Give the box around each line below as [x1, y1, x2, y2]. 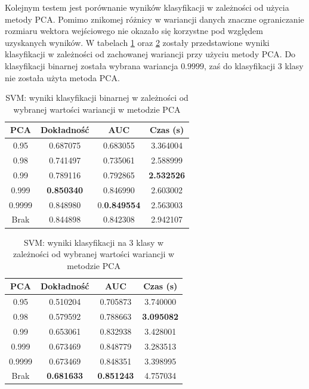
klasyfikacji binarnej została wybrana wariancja [5, 59, 178, 72]
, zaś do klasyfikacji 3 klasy [204, 59, 304, 72]
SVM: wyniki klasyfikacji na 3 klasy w [23, 236, 164, 248]
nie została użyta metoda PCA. [5, 71, 120, 84]
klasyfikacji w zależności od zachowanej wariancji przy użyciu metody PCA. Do [5, 48, 296, 60]
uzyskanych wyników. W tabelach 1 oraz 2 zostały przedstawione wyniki [5, 36, 270, 48]
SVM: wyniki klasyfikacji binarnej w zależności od [5, 91, 189, 104]
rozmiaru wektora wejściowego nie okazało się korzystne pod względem [5, 24, 263, 37]
